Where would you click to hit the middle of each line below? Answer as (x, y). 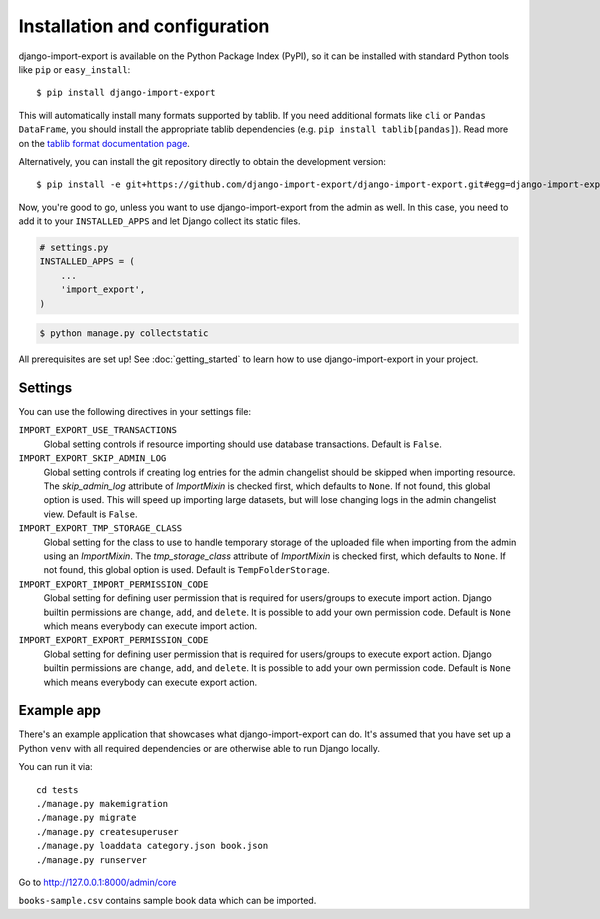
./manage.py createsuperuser (107, 831)
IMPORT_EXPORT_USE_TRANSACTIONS (97, 430)
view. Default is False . (90, 514)
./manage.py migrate (86, 818)
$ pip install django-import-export (126, 93)
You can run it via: (56, 767)
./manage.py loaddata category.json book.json (152, 846)
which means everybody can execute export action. (150, 682)
